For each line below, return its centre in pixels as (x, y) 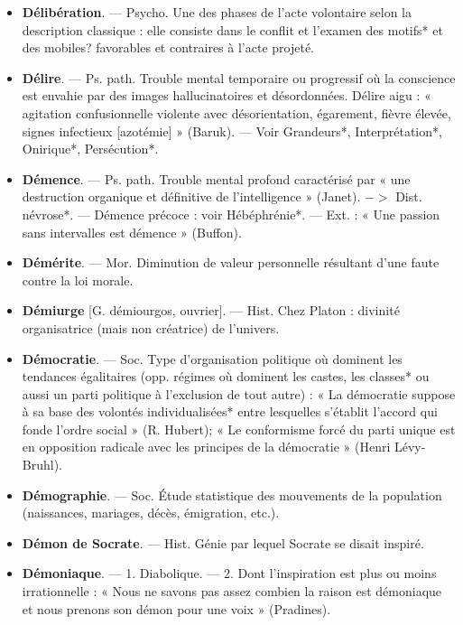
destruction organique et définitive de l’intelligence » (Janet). (191, 196)
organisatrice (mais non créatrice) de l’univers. (151, 327)
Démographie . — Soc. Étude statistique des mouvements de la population (232, 494)
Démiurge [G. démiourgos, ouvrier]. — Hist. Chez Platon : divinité (211, 310)
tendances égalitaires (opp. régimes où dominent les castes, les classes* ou (226, 376)
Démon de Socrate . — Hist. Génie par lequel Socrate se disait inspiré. (223, 542)
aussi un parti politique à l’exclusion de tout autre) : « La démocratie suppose (239, 393)
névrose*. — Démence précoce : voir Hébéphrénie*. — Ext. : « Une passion (231, 214)
